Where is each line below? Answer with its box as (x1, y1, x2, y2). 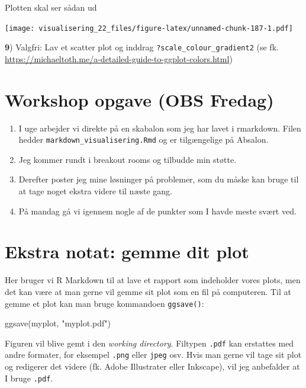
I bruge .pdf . (5, 371, 53, 384)
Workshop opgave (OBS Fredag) (5, 87, 274, 111)
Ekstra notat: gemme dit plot (5, 239, 249, 264)
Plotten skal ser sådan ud (5, 1, 97, 13)
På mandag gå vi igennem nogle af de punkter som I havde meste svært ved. (18, 204, 297, 217)
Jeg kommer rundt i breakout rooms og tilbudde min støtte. (18, 153, 237, 165)
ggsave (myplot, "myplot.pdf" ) (5, 317, 111, 329)
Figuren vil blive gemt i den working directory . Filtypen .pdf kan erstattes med (5, 336, 294, 349)
